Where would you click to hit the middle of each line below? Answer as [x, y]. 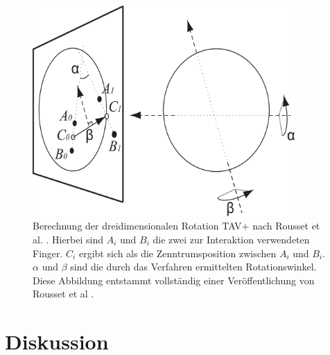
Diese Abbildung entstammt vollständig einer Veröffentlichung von [174, 280]
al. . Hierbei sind [68, 239]
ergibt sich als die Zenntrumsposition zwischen [177, 253]
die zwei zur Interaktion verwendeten [231, 239]
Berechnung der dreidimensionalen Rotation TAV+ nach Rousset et [176, 226]
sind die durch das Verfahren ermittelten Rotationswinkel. [193, 267]
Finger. [48, 253]
